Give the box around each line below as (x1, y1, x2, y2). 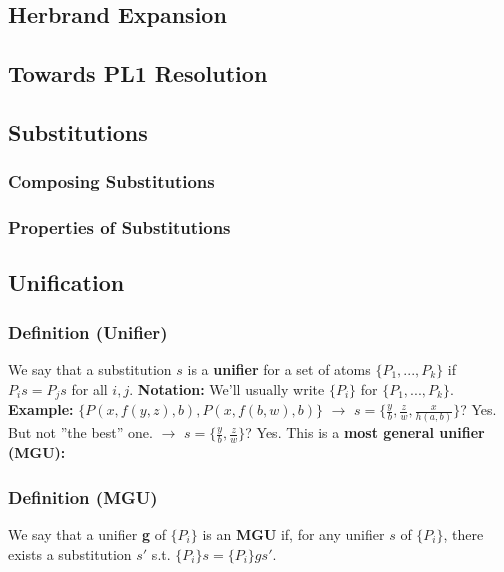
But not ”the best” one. (8, 422, 153, 443)
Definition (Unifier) (8, 319, 168, 344)
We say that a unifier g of (8, 524, 166, 545)
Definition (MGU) (8, 484, 158, 509)
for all (71, 378, 108, 399)
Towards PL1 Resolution (8, 58, 268, 89)
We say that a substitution (8, 359, 172, 380)
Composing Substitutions (8, 169, 215, 194)
